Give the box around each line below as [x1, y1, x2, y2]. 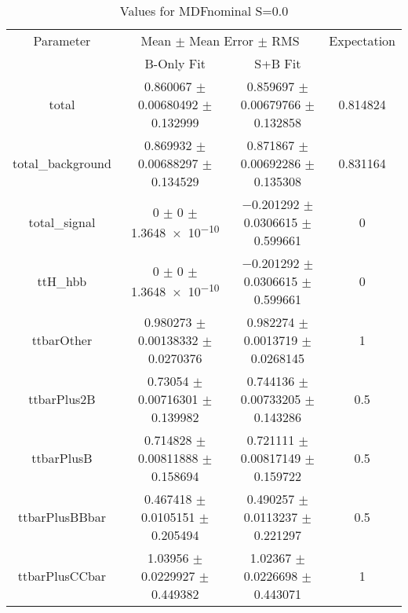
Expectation [329, 31, 395, 50]
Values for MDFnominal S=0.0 [119, 2, 289, 20]
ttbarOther [31, 331, 93, 349]
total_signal [28, 213, 96, 231]
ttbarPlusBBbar [17, 508, 106, 526]
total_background [13, 154, 111, 172]
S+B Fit [254, 54, 301, 72]
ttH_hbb [37, 272, 87, 290]
